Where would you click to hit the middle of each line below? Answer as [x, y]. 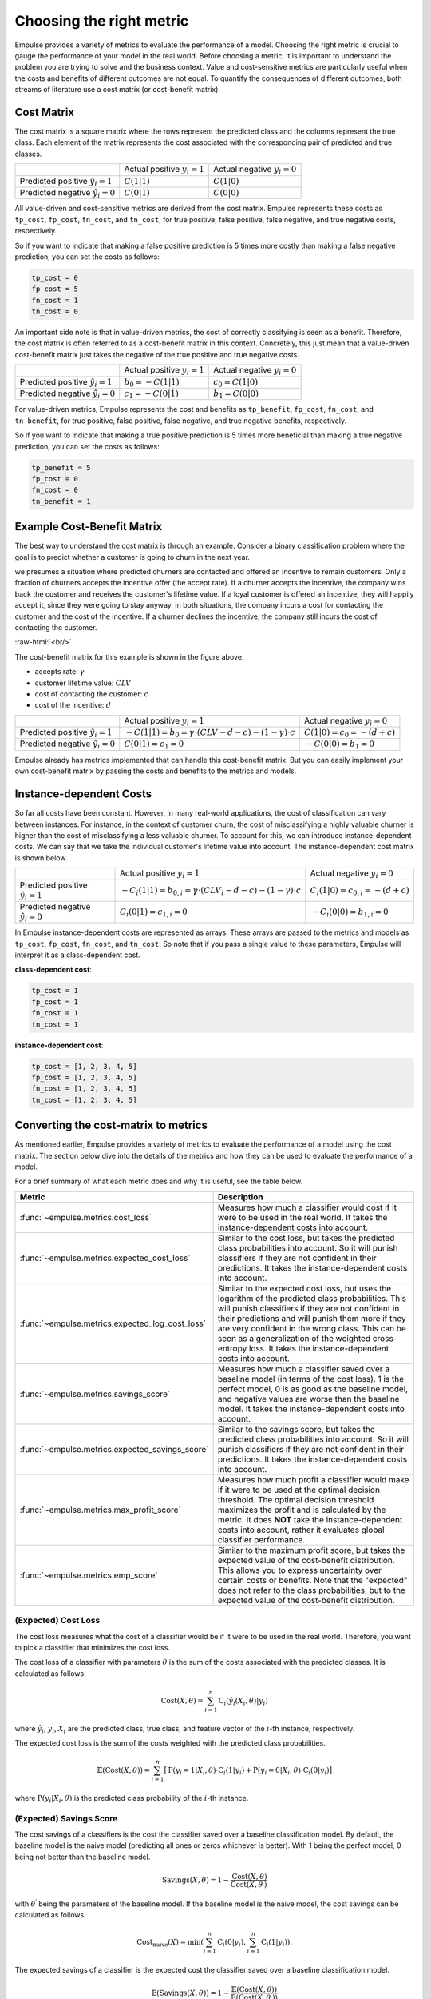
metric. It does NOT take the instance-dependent [310, 1519]
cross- [385, 1338]
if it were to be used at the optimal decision [299, 1490]
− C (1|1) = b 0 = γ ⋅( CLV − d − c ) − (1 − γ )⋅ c [210, 734]
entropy [232, 1348]
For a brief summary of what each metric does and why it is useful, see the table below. [159, 1181]
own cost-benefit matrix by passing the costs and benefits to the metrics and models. [156, 771]
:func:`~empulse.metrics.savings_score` [95, 1394]
